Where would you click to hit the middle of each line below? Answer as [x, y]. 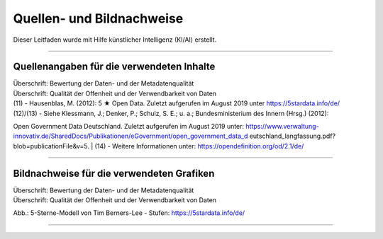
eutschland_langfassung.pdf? [293, 136]
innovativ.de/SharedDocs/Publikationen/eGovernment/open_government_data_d [131, 136]
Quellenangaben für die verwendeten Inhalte [114, 67]
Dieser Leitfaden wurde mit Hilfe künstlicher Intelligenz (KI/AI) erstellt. [115, 40]
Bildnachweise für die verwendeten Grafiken [114, 173]
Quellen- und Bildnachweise [98, 18]
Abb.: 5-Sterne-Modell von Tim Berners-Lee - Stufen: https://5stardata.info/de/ [129, 213]
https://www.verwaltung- [282, 127]
